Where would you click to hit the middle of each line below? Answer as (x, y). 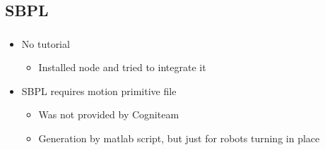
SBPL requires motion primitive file (99, 90)
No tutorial (46, 43)
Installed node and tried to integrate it (122, 67)
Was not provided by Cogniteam (109, 114)
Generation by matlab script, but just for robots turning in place (179, 138)
